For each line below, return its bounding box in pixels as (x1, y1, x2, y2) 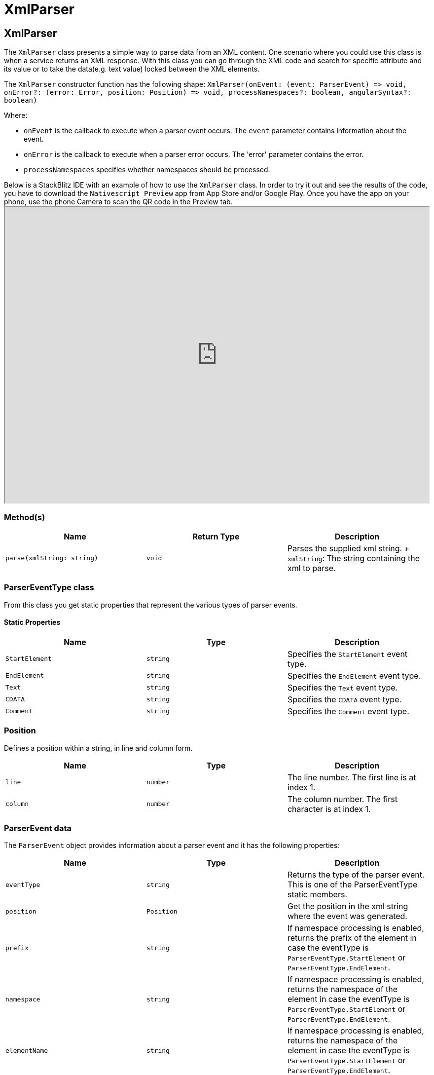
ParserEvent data (4, 823, 72, 834)
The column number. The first (287, 794, 398, 804)
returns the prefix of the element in (287, 933, 417, 943)
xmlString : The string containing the (287, 553, 420, 563)
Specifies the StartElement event (287, 649, 408, 659)
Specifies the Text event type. (287, 682, 398, 692)
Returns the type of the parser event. (287, 870, 425, 880)
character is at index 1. (287, 804, 371, 814)
